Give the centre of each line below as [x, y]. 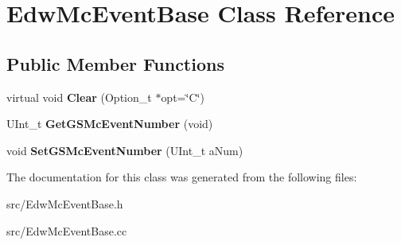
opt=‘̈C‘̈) [183, 97]
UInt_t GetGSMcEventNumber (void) [110, 124]
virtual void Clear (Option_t [79, 97]
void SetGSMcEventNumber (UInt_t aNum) [125, 150]
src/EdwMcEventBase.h [65, 203]
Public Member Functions [115, 63]
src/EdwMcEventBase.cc [67, 230]
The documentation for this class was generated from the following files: [182, 177]
